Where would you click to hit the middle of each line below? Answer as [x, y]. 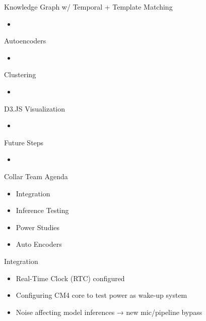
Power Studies [38, 227]
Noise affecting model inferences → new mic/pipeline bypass [109, 312]
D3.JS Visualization [35, 108]
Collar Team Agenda [36, 176]
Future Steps [24, 142]
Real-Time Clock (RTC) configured [70, 278]
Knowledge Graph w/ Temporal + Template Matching [88, 7]
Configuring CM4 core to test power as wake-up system [101, 295]
